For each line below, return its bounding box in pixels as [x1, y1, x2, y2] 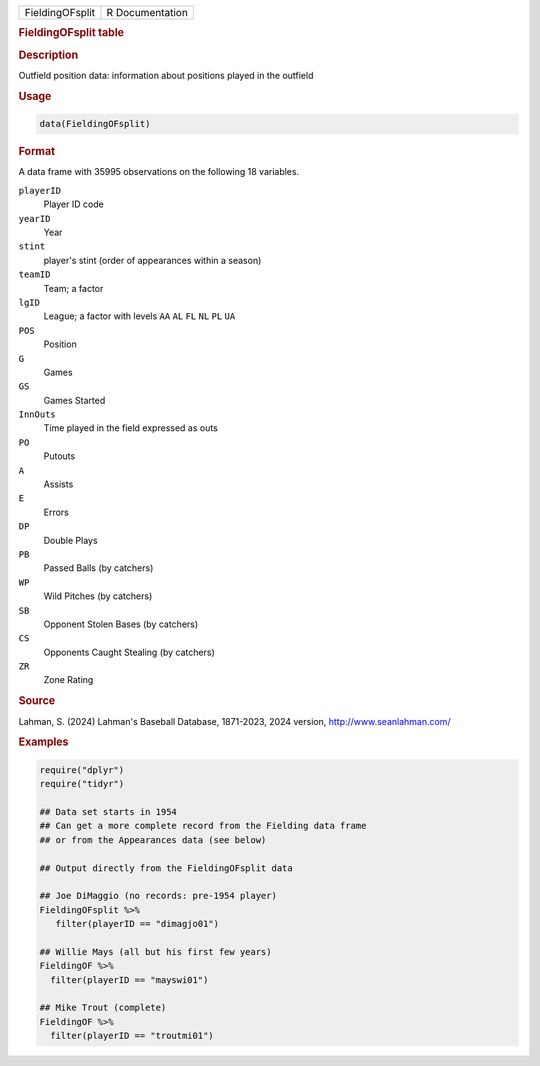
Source [18, 694, 56, 708]
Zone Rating [43, 674, 94, 686]
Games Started [43, 394, 106, 406]
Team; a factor [43, 282, 104, 294]
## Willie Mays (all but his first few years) [39, 946, 272, 957]
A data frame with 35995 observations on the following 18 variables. [18, 166, 300, 178]
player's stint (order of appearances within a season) [43, 254, 262, 266]
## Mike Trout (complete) [39, 1002, 167, 1014]
